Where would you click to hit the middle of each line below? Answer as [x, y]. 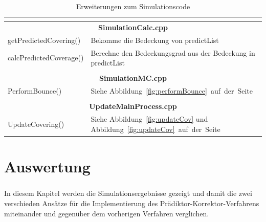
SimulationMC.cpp [133, 78]
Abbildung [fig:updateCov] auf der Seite [156, 129]
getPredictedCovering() [44, 40]
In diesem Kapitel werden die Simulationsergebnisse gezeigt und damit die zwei [128, 193]
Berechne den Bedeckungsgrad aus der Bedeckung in [173, 52]
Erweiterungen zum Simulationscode [133, 6]
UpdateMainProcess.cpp [133, 106]
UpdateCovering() [36, 124]
